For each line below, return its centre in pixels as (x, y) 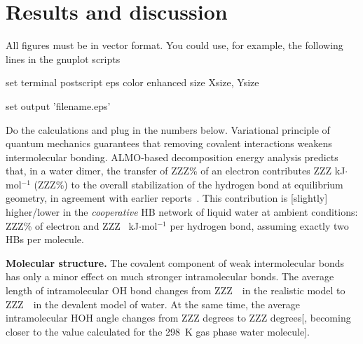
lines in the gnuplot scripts (63, 59)
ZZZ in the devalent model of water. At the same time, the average (153, 304)
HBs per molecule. (45, 239)
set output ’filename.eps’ (58, 105)
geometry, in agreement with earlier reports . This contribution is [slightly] (167, 198)
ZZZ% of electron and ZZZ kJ (72, 225)
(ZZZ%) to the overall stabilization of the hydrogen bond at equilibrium (189, 184)
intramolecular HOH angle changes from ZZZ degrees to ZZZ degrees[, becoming (178, 318)
